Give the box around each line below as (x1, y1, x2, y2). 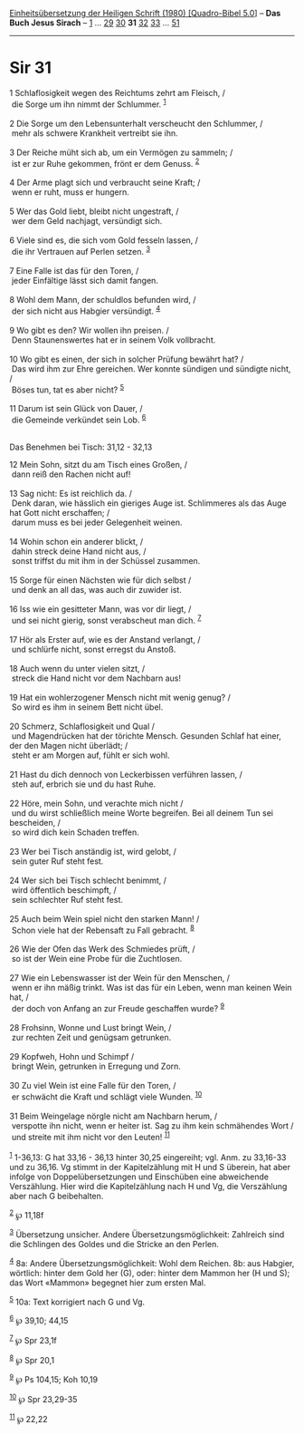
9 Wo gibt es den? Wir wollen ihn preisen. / (9, 325, 169, 335)
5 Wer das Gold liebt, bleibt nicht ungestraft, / (9, 206, 179, 217)
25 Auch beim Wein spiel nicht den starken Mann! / (9, 913, 200, 924)
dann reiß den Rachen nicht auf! (11, 469, 131, 480)
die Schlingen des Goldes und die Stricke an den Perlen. (9, 1239, 220, 1250)
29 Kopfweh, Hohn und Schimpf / (9, 1051, 134, 1061)
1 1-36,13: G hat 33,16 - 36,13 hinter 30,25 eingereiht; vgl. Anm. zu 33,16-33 (9, 1150, 287, 1163)
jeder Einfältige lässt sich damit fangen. (11, 275, 158, 286)
